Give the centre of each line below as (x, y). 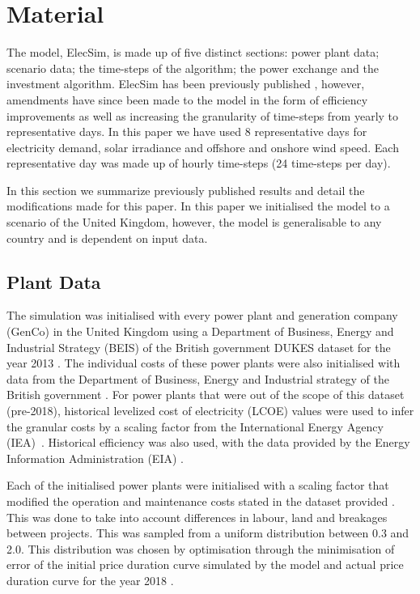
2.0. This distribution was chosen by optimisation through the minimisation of (201, 548)
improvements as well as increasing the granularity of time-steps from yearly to (203, 115)
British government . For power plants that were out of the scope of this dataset (206, 395)
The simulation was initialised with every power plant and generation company (202, 315)
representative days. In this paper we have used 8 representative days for (187, 132)
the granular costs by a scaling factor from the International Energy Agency (195, 426)
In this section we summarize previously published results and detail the (186, 190)
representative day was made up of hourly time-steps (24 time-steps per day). (199, 163)
